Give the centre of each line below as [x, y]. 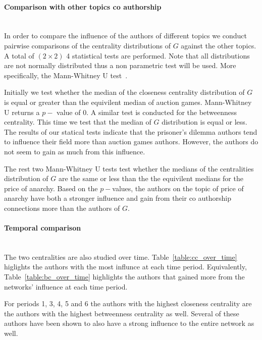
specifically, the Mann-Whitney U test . [66, 75]
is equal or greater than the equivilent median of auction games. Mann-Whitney [128, 102]
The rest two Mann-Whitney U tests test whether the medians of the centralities [129, 168]
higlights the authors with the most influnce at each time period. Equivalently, [125, 267]
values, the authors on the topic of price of [178, 188]
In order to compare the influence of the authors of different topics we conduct [125, 36]
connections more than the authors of [62, 208]
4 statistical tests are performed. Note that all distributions [158, 55]
